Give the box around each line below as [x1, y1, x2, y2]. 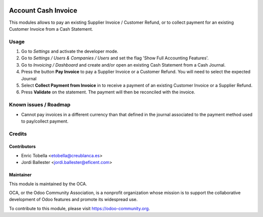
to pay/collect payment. [21, 118, 69, 124]
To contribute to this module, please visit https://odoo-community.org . [9, 205, 150, 211]
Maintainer [9, 172, 32, 178]
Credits [9, 130, 27, 137]
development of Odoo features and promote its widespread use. [9, 197, 138, 202]
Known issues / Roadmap [9, 101, 71, 108]
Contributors [9, 144, 36, 149]
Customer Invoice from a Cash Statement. [9, 26, 94, 32]
